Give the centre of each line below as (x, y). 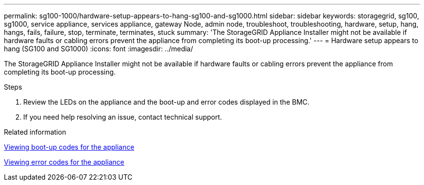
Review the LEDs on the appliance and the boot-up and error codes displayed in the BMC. (167, 102)
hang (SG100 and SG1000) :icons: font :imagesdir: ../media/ (98, 49)
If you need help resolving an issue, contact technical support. (123, 117)
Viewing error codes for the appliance (64, 162)
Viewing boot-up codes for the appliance (69, 147)
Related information (35, 132)
